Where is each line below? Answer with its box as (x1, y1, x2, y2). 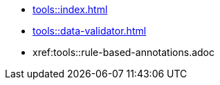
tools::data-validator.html (33, 25, 147, 37)
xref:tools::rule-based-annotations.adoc (33, 46, 215, 58)
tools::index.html (33, 3, 108, 15)
